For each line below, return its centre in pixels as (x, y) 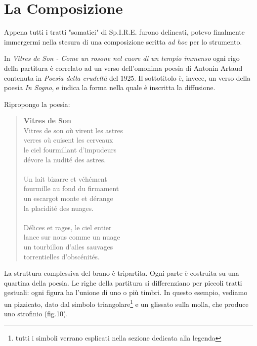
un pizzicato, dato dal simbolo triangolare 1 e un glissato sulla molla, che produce (126, 303)
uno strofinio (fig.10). (36, 314)
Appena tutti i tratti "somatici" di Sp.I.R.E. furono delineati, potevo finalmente (125, 32)
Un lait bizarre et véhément (65, 178)
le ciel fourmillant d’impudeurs (70, 150)
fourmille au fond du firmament (71, 188)
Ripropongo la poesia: (37, 104)
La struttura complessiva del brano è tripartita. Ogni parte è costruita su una (122, 273)
